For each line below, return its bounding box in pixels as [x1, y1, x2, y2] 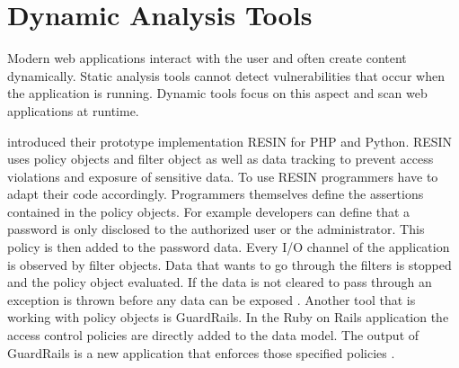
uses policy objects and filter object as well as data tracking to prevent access [7, 149, 434, 168]
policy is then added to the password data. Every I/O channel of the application [7, 238, 450, 256]
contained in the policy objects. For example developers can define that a [7, 202, 410, 220]
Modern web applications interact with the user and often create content [7, 49, 407, 67]
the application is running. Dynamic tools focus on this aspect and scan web [7, 84, 428, 103]
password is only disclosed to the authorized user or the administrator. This [7, 220, 425, 238]
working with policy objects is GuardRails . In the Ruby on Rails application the [7, 308, 449, 327]
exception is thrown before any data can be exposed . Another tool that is [7, 290, 416, 309]
